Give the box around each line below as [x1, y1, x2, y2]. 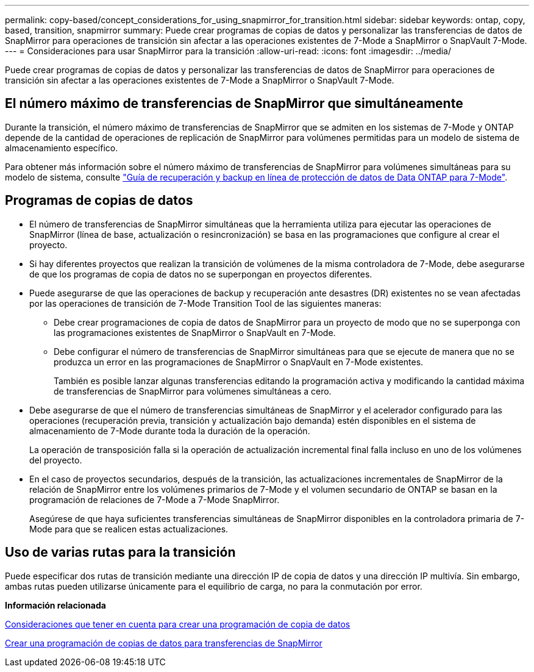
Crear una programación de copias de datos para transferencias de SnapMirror [5, 637, 322, 648]
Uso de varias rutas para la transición [5, 545, 236, 560]
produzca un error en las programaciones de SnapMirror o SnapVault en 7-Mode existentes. [54, 356, 424, 367]
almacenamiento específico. [5, 142, 118, 153]
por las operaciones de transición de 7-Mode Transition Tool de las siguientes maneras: [29, 298, 382, 309]
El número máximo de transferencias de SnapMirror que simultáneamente [5, 96, 463, 112]
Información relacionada [5, 599, 106, 610]
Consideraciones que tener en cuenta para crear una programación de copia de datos [5, 618, 351, 629]
